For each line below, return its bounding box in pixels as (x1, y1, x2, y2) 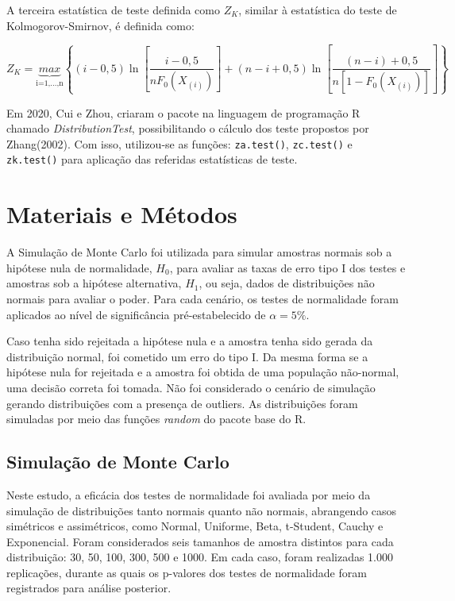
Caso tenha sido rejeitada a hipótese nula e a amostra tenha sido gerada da (6, 333, 373, 349)
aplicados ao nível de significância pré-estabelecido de (6, 306, 266, 322)
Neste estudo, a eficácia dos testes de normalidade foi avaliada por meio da (6, 486, 371, 503)
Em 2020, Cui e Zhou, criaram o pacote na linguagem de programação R (6, 104, 361, 121)
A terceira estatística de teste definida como (6, 2, 220, 17)
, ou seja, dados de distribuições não (199, 275, 375, 291)
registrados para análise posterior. (6, 580, 172, 596)
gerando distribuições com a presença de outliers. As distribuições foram (6, 395, 358, 411)
